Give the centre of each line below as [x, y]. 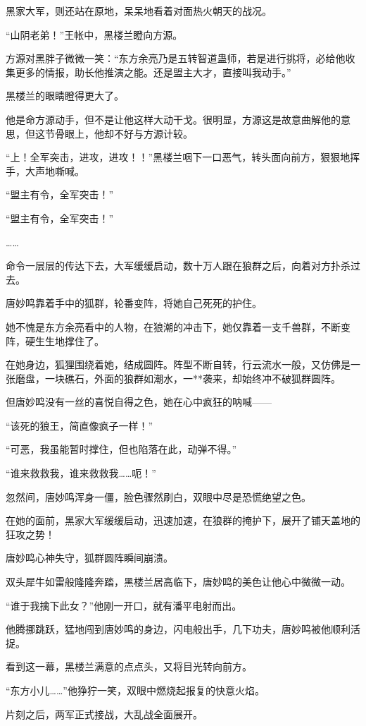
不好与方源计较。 [153, 133]
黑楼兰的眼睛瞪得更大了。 [65, 96]
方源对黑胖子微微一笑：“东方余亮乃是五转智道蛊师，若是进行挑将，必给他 [176, 58]
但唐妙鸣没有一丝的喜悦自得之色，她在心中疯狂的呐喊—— [139, 402]
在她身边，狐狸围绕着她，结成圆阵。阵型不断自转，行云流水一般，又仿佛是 [178, 364]
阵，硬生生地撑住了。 [55, 340]
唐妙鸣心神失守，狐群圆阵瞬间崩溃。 [89, 558]
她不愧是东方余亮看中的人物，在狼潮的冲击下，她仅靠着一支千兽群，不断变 [178, 326]
